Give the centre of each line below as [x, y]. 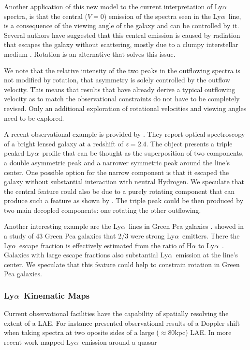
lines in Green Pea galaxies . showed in [186, 226]
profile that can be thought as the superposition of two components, [143, 153]
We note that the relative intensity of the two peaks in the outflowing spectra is [122, 70]
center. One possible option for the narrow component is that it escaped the [117, 172]
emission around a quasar [119, 342]
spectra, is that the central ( [46, 16]
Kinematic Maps [57, 295]
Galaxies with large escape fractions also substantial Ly [86, 255]
